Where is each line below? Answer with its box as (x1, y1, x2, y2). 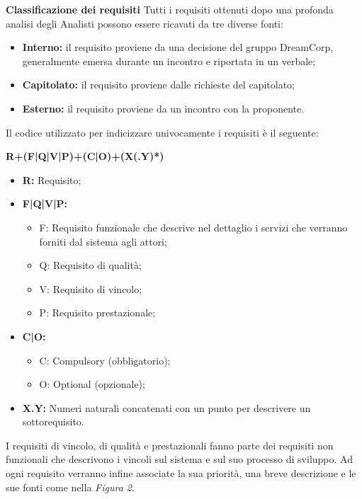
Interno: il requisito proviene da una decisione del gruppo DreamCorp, (22, 40, 334, 55)
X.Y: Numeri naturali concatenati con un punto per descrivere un (22, 400, 311, 415)
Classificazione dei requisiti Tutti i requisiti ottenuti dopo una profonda (6, 2, 334, 16)
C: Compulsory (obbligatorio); (39, 352, 171, 367)
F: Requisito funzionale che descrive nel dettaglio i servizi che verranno (39, 219, 348, 234)
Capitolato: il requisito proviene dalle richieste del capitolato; (22, 77, 295, 92)
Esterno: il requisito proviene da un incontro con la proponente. (22, 101, 305, 115)
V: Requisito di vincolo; (39, 281, 142, 296)
